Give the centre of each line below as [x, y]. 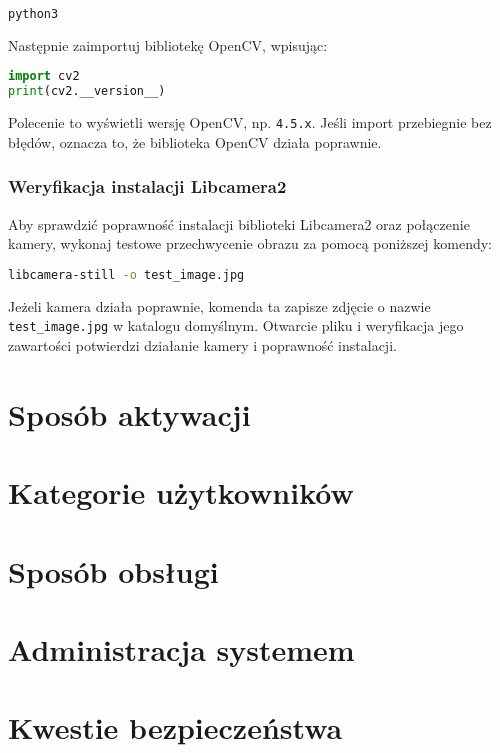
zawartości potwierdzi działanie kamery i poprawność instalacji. [202, 345]
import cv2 [44, 76]
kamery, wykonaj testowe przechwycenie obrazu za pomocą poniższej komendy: [250, 243]
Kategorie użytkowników [181, 492]
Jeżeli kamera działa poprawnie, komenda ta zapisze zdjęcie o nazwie [219, 305]
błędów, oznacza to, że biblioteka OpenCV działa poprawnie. [195, 141]
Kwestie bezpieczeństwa [175, 727]
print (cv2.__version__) [87, 91]
